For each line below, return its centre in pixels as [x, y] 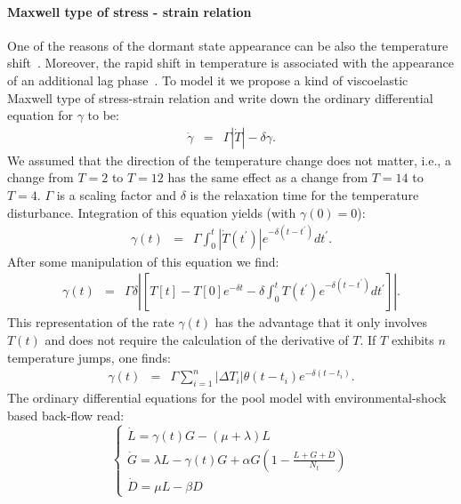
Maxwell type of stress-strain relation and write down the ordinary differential [220, 97]
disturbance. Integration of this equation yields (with [152, 212]
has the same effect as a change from [268, 177]
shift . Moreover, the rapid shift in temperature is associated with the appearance [230, 63]
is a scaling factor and [117, 194]
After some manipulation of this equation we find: [143, 261]
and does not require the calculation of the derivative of [197, 339]
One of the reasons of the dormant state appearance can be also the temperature [228, 45]
